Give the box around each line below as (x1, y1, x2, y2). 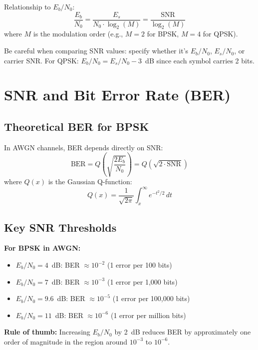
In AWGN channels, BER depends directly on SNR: (4, 142, 163, 152)
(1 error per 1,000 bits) (107, 276, 178, 287)
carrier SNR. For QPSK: (4, 55, 79, 65)
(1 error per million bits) (110, 310, 186, 320)
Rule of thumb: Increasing (4, 327, 90, 337)
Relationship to (4, 1, 51, 11)
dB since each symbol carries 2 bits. (145, 55, 255, 65)
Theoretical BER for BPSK (4, 119, 149, 134)
